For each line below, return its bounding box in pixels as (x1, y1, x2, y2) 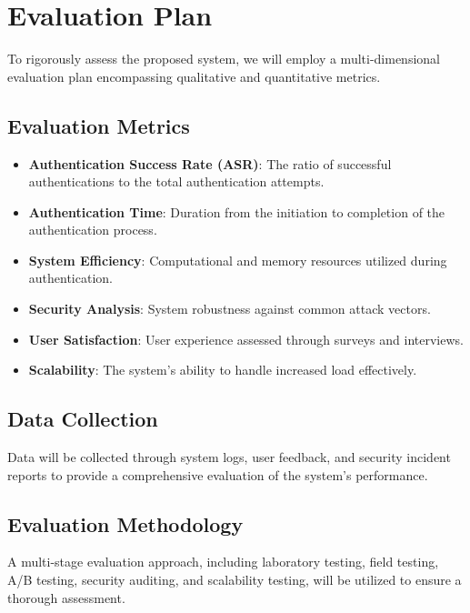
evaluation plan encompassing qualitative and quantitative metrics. (7, 66, 381, 85)
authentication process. (28, 220, 157, 239)
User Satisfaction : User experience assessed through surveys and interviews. (28, 329, 464, 348)
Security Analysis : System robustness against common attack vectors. (28, 299, 431, 318)
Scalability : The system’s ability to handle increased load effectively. (28, 360, 417, 379)
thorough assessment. (7, 588, 125, 607)
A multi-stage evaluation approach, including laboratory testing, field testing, (7, 552, 439, 571)
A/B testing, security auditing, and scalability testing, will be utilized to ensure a (7, 570, 462, 589)
